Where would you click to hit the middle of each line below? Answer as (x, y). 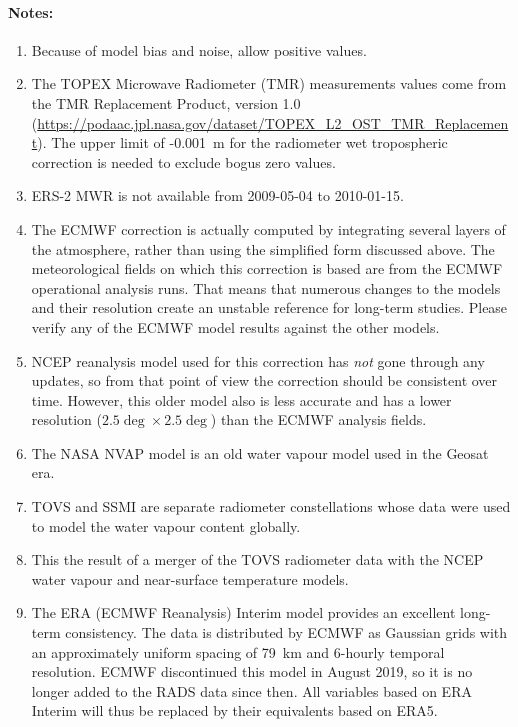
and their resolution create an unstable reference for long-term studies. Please (269, 307)
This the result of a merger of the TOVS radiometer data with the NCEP (257, 559)
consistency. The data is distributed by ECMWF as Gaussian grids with (286, 632)
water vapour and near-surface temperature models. (190, 578)
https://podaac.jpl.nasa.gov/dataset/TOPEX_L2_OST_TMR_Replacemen (273, 122)
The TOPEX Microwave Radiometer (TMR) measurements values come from (269, 83)
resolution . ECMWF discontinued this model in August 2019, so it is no (252, 671)
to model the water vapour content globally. (166, 525)
